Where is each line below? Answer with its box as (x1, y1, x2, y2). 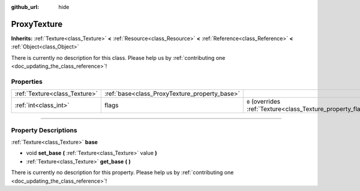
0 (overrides (247, 98, 281, 106)
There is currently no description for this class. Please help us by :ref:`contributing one (11, 54, 226, 61)
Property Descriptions (11, 126, 77, 134)
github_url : (11, 4, 39, 10)
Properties (11, 77, 43, 86)
